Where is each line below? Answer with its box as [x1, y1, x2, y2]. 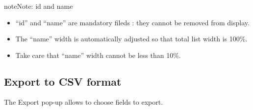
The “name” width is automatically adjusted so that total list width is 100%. [15, 34, 248, 44]
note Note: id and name [4, 1, 73, 11]
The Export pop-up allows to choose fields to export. [4, 96, 163, 107]
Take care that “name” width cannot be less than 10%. [15, 50, 181, 60]
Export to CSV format [4, 73, 122, 89]
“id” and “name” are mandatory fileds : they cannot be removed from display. [15, 17, 250, 27]
